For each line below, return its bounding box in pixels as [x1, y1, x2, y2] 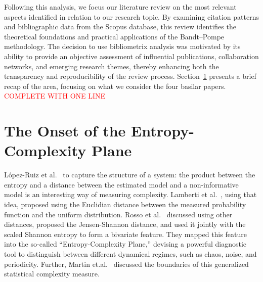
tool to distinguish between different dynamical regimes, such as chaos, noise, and [4, 249, 257, 259]
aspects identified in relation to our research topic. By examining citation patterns [4, 11, 259, 22]
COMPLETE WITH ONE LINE [4, 90, 106, 101]
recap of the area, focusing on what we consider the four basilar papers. [4, 80, 226, 91]
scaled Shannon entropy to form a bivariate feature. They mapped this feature [4, 228, 247, 239]
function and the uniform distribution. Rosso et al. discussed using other [4, 209, 233, 219]
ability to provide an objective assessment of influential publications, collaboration [4, 51, 259, 61]
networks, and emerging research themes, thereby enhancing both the [4, 61, 219, 71]
